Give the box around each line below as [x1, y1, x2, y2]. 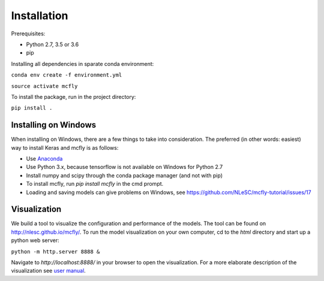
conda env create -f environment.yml [11, 72, 122, 78]
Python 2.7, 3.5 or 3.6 [26, 41, 79, 48]
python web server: [11, 237, 59, 244]
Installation [11, 9, 68, 22]
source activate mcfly [11, 83, 78, 89]
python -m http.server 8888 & [11, 248, 100, 255]
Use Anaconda [26, 155, 63, 162]
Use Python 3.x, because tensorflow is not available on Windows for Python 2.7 [26, 164, 223, 171]
